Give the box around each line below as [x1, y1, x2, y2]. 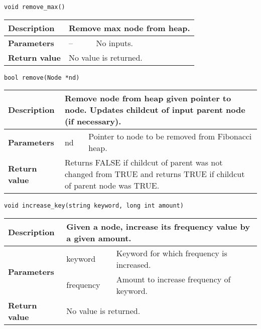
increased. [116, 258, 151, 270]
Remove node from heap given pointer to [64, 92, 231, 104]
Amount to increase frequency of [116, 273, 231, 285]
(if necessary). [64, 115, 121, 127]
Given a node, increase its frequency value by [66, 220, 250, 232]
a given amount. [66, 232, 132, 244]
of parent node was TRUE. [64, 180, 160, 192]
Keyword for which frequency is [116, 247, 227, 259]
